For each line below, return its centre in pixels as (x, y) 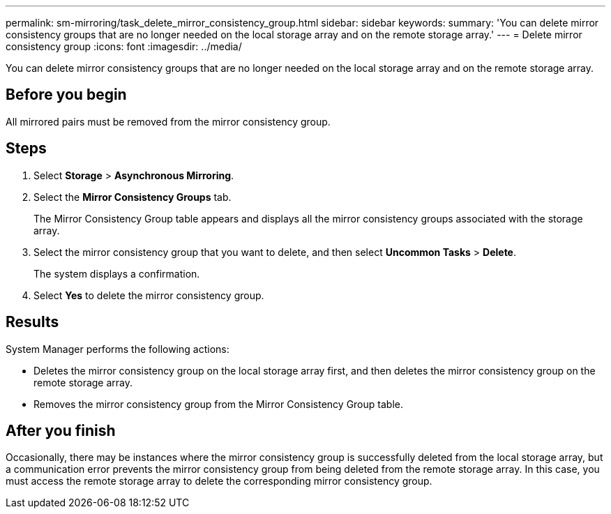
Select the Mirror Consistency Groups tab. (133, 197)
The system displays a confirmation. (117, 273)
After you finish (61, 430)
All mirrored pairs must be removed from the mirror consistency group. (168, 121)
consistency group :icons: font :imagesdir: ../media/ (124, 46)
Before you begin (66, 95)
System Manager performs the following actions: (118, 349)
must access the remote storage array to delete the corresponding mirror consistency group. (219, 481)
